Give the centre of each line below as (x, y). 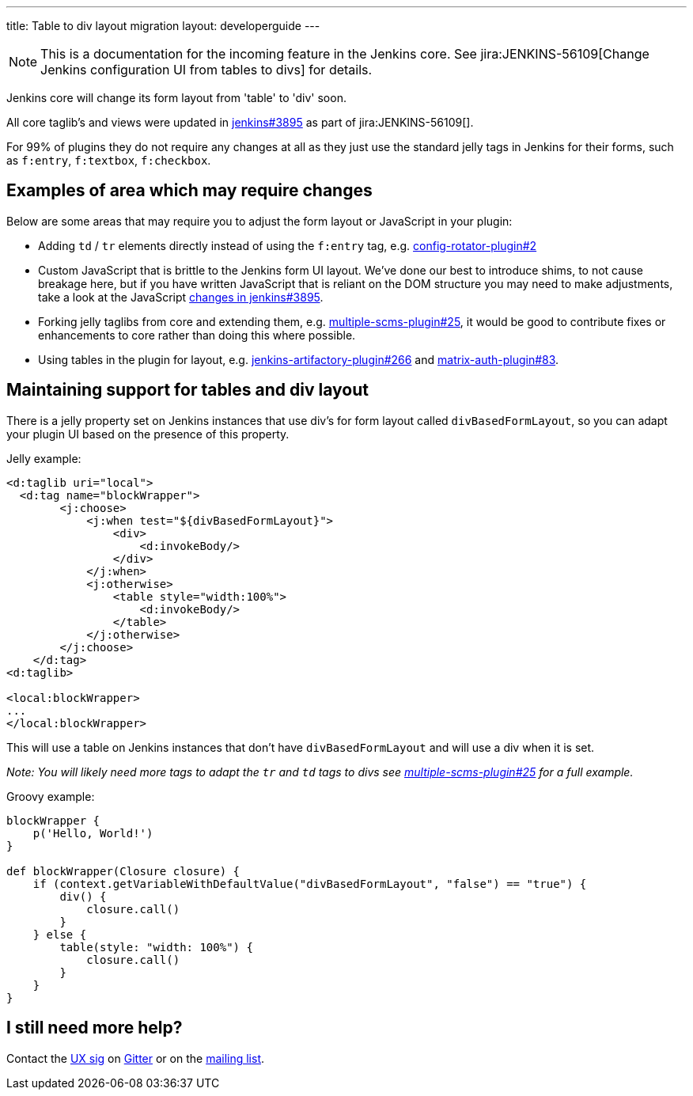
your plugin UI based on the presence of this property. (148, 434)
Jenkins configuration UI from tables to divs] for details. (206, 70)
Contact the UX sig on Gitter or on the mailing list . (136, 1058)
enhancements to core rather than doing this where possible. (197, 335)
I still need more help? (95, 1028)
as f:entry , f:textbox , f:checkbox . (109, 160)
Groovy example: (51, 796)
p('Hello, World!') (93, 833)
